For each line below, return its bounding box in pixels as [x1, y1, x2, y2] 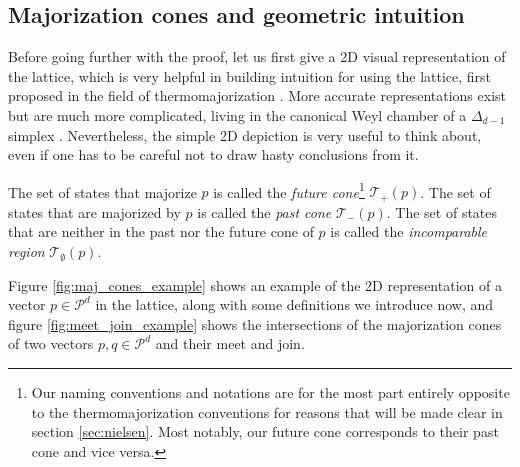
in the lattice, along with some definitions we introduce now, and [95, 294, 494, 315]
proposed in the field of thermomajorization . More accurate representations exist [8, 85, 506, 106]
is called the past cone [197, 201, 332, 222]
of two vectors [8, 333, 94, 354]
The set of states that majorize [8, 181, 197, 202]
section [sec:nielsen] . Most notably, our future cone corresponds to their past [31, 421, 499, 442]
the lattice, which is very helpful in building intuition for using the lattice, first [8, 65, 492, 86]
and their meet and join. [155, 333, 305, 354]
